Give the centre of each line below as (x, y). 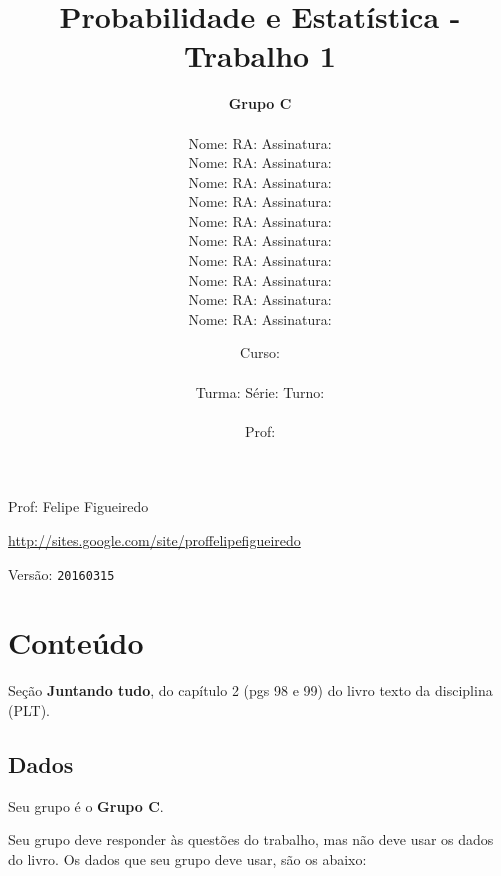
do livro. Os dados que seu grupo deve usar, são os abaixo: (187, 858)
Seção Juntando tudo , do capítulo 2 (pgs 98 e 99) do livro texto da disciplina (250, 690)
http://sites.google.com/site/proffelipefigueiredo (154, 540)
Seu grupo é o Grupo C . (86, 805)
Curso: (260, 352)
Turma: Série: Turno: (260, 391)
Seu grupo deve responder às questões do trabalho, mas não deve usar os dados (251, 839)
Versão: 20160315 (61, 573)
